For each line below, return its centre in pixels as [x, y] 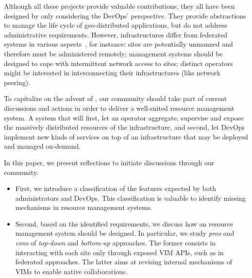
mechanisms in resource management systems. [84, 207]
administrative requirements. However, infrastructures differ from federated [116, 34]
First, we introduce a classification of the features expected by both [116, 188]
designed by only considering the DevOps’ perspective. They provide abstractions [125, 15]
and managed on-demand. [42, 146]
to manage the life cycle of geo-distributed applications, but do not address [116, 25]
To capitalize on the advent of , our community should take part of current [116, 98]
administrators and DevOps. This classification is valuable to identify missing [130, 198]
